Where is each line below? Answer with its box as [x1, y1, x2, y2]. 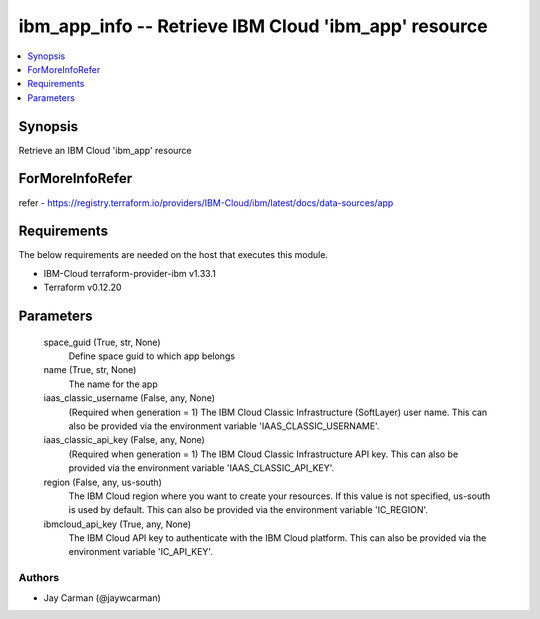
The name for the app [68, 378, 159, 390]
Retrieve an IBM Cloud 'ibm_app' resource [18, 144, 192, 156]
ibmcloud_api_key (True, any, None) [43, 518, 192, 530]
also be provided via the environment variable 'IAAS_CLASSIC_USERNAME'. [68, 420, 380, 432]
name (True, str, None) [43, 364, 137, 376]
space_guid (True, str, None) [43, 336, 161, 348]
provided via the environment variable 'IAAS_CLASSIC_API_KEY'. [68, 462, 335, 474]
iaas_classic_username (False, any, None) [43, 392, 215, 404]
